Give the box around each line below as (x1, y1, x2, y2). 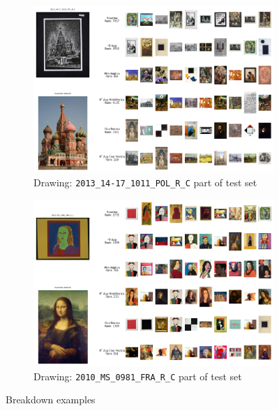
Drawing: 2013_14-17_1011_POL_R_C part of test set (33, 175, 257, 190)
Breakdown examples (6, 392, 96, 407)
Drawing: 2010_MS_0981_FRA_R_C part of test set (33, 368, 242, 383)
